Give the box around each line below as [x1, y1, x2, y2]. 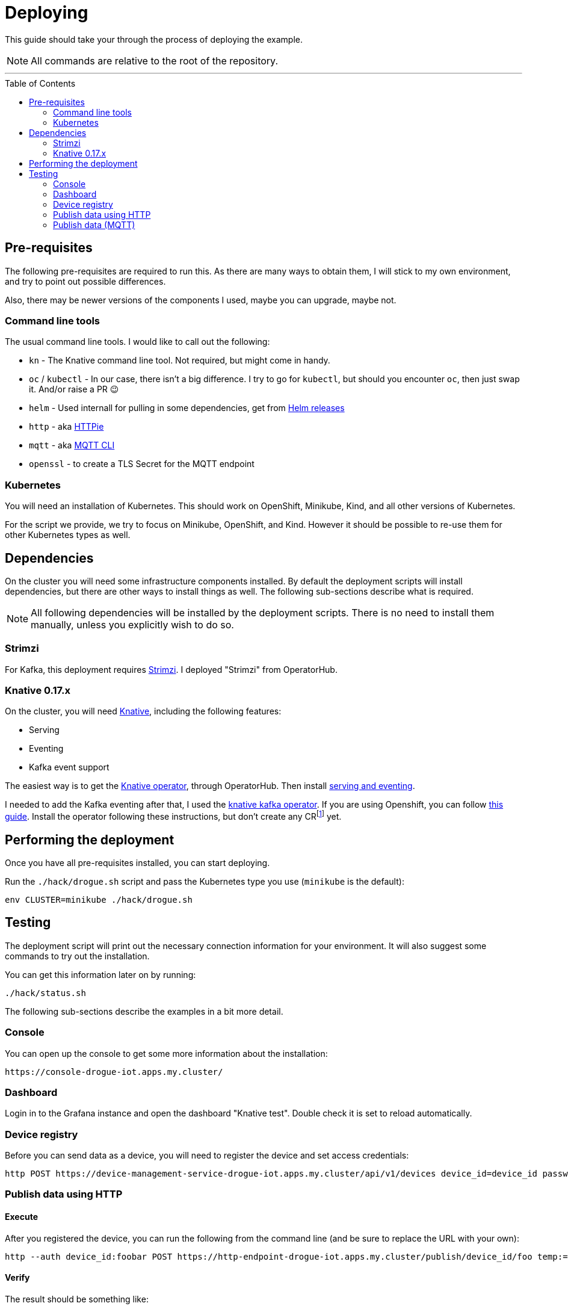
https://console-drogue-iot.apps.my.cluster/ [5, 1066, 223, 1077]
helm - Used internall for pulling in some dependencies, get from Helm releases [29, 403, 345, 413]
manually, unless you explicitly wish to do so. [31, 618, 234, 631]
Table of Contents [5, 78, 76, 88]
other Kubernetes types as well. [5, 530, 131, 540]
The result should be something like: [5, 1293, 149, 1304]
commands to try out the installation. [5, 950, 150, 961]
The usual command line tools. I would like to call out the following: [5, 336, 270, 347]
